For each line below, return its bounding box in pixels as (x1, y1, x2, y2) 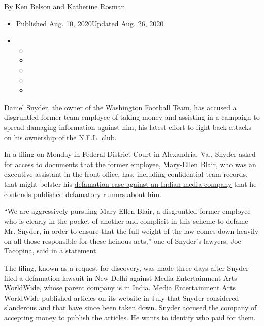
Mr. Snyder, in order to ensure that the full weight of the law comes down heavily (4, 225, 259, 236)
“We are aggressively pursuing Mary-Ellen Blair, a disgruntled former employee (4, 206, 251, 216)
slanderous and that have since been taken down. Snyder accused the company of (4, 302, 257, 313)
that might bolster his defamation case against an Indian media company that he (4, 178, 257, 189)
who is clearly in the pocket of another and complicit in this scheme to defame (4, 215, 248, 226)
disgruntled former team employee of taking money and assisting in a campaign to (4, 112, 260, 122)
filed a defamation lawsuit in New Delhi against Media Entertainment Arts (4, 272, 237, 283)
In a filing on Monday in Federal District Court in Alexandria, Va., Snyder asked (4, 149, 256, 159)
